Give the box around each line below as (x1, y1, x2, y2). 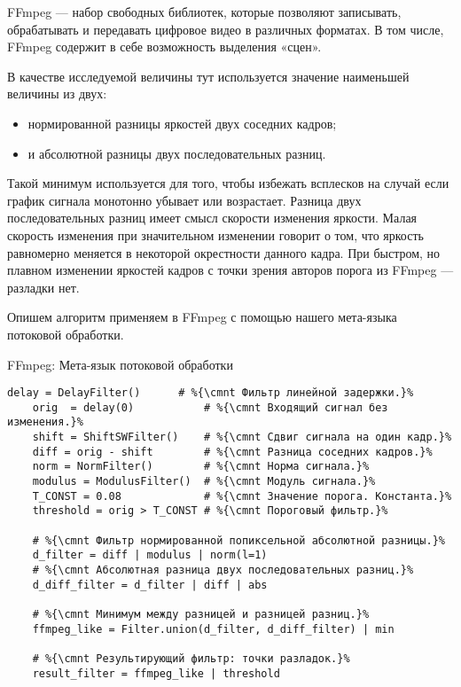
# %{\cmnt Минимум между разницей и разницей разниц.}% (32, 607, 370, 621)
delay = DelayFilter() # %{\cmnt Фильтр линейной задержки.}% (7, 386, 414, 400)
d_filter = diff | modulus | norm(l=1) (32, 549, 268, 562)
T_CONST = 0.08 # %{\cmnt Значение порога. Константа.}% (32, 489, 452, 503)
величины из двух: (7, 84, 107, 103)
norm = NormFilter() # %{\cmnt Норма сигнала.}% (32, 460, 370, 473)
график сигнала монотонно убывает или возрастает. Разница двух (7, 191, 362, 209)
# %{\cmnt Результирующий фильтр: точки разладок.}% (32, 652, 350, 665)
